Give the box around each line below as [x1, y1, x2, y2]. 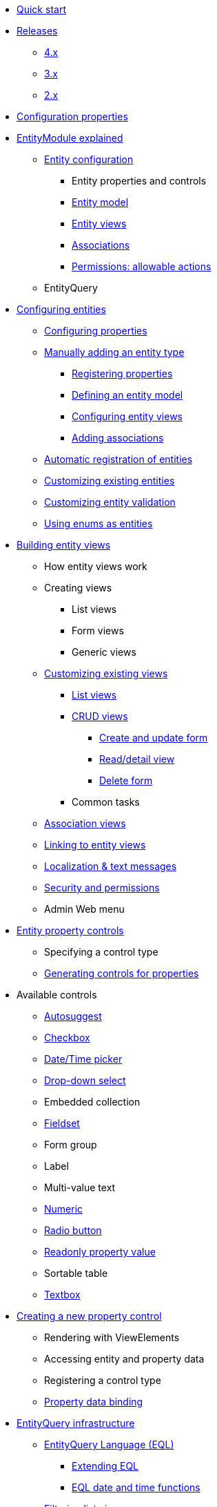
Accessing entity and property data [44, 1353, 205, 1365]
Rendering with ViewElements [44, 1331, 180, 1343]
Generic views [72, 646, 136, 658]
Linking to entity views [44, 839, 146, 851]
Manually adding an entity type [44, 346, 185, 358]
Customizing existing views [44, 667, 168, 679]
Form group [44, 1139, 97, 1150]
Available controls [17, 989, 97, 1001]
